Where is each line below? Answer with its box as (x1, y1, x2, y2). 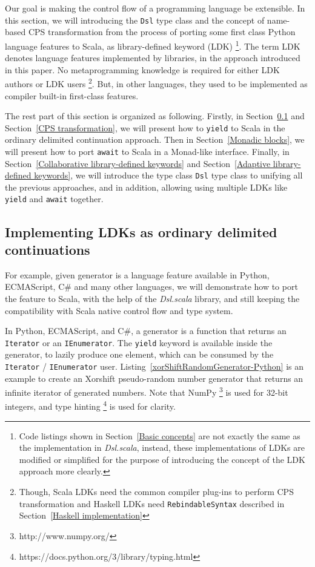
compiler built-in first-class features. (5, 89, 139, 102)
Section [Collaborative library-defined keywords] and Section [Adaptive (5, 157, 271, 169)
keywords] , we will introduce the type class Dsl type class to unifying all (34, 169, 303, 182)
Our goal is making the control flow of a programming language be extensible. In (5, 2, 305, 14)
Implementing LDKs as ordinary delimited (5, 222, 277, 241)
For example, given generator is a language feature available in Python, (5, 268, 270, 281)
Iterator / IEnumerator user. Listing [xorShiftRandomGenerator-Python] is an (5, 359, 304, 372)
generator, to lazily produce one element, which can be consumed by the (5, 348, 274, 361)
